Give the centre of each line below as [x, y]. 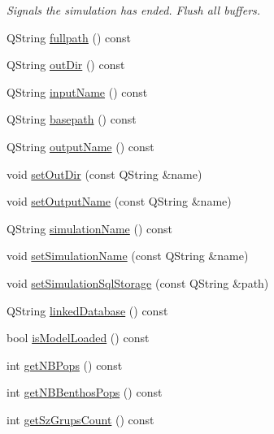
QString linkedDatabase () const [87, 310]
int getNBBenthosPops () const [85, 392]
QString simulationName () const [89, 228]
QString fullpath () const [69, 37]
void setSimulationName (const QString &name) [128, 256]
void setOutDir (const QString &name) [104, 174]
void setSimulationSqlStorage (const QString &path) [138, 282]
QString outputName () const [80, 146]
